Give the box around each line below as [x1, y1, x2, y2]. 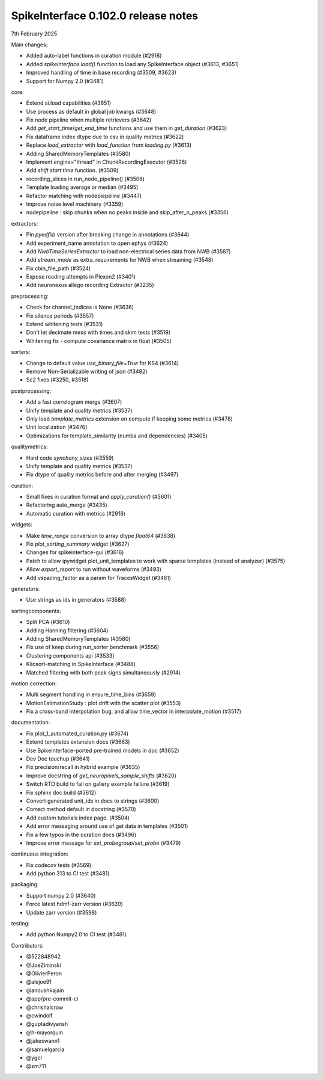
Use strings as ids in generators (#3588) [26, 596, 127, 603]
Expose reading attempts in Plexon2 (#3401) [26, 273, 136, 280]
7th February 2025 [11, 30, 58, 37]
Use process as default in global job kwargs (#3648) [26, 108, 157, 115]
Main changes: [11, 41, 48, 48]
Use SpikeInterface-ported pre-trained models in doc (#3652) [26, 747, 179, 754]
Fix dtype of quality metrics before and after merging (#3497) [26, 471, 179, 478]
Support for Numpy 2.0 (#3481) [26, 77, 104, 84]
